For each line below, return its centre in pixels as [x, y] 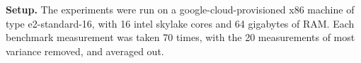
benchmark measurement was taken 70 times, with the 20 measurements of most [180, 37]
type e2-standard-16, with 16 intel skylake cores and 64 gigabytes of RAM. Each [180, 23]
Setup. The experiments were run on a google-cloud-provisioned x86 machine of [180, 9]
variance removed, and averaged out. [85, 51]
